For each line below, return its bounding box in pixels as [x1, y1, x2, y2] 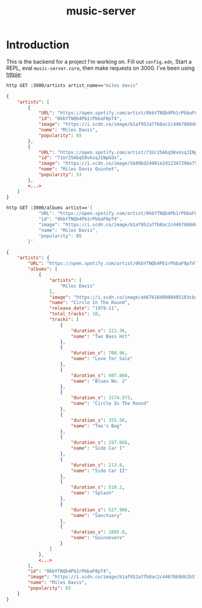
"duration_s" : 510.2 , [70, 485, 125, 491]
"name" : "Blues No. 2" [70, 378, 128, 384]
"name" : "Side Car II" [70, 468, 128, 474]
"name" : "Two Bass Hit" [70, 333, 130, 340]
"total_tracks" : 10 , [49, 311, 101, 317]
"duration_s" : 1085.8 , [70, 529, 128, 535]
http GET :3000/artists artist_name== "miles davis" [6, 82, 138, 88]
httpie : [6, 70, 22, 78]
